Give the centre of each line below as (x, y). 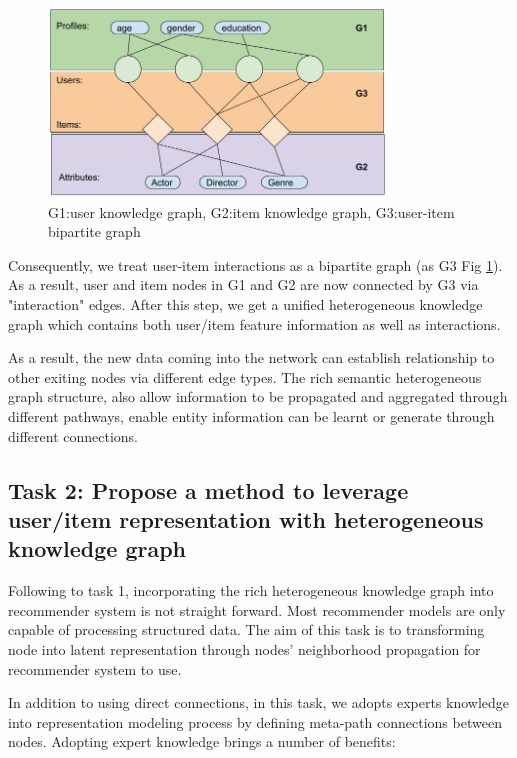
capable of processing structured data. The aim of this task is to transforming (246, 629)
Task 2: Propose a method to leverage (208, 489)
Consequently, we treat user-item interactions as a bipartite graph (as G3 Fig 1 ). (255, 264)
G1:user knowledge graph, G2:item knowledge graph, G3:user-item (251, 211)
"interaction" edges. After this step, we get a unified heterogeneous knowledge (245, 304)
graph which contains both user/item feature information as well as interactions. (254, 323)
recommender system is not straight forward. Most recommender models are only (257, 609)
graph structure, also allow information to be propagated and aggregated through (258, 396)
